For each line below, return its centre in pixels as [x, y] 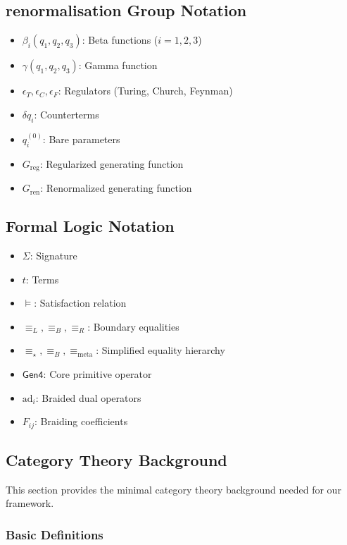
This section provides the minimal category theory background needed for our [173, 489]
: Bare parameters [81, 139]
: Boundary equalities [133, 326]
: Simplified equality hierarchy [160, 350]
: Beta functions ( [120, 40]
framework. [30, 503]
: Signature [53, 256]
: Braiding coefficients [81, 421]
